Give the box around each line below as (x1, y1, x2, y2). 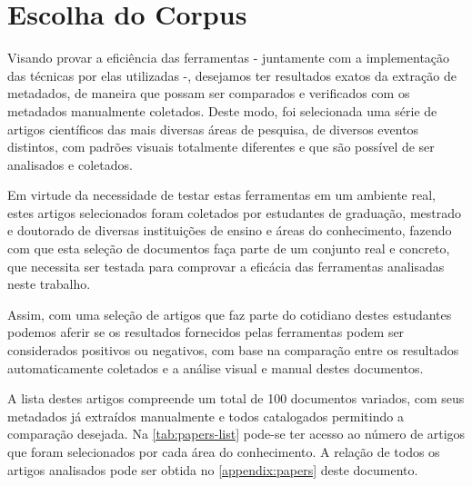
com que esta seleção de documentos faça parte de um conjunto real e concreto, (7, 239, 450, 258)
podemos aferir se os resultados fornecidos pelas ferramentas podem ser (7, 322, 405, 342)
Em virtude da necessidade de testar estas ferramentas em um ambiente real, (7, 185, 436, 204)
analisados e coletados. (7, 154, 133, 174)
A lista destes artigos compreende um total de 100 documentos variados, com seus (7, 389, 465, 408)
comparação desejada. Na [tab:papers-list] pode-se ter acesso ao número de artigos (7, 424, 466, 443)
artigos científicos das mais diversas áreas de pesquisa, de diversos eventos (7, 119, 419, 138)
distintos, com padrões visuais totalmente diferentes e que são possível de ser (7, 137, 435, 156)
